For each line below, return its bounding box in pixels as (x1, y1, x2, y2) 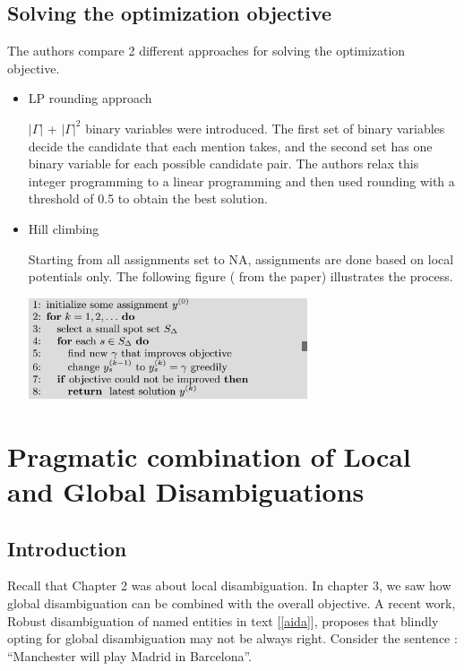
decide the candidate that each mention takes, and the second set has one (28, 136, 433, 155)
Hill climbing (28, 219, 99, 237)
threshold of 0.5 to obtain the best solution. (28, 189, 268, 208)
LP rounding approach (28, 89, 152, 108)
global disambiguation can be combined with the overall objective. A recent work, (7, 594, 456, 613)
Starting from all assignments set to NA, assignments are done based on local (28, 249, 454, 268)
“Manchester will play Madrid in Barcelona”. (7, 646, 253, 665)
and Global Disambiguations (7, 473, 365, 510)
